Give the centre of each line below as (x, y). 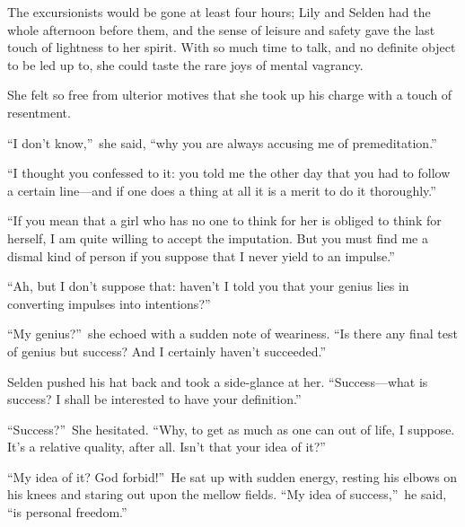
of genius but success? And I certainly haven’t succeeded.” (167, 351)
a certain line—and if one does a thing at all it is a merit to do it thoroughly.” (222, 190)
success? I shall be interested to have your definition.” (154, 399)
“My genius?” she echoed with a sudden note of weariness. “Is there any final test (232, 334)
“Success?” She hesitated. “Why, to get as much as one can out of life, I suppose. (231, 429)
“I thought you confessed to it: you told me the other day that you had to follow (229, 173)
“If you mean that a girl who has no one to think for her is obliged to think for (224, 220)
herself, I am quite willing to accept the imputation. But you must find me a (218, 237)
